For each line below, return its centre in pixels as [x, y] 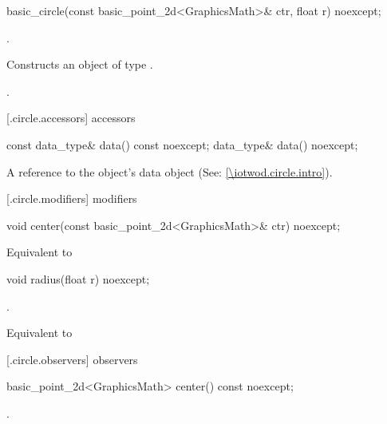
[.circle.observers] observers [72, 359]
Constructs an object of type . [80, 64]
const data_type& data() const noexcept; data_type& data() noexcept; [182, 144]
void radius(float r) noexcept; [78, 278]
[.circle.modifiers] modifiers [72, 198]
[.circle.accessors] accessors [71, 118]
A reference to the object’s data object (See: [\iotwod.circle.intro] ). [170, 171]
